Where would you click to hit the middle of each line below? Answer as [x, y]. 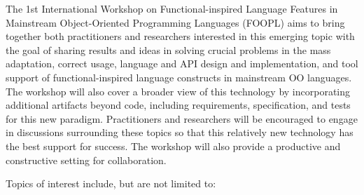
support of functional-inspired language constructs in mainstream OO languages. [179, 77]
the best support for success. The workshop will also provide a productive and [173, 146]
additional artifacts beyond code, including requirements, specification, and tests [178, 105]
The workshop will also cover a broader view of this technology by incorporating [178, 91]
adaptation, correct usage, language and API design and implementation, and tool [182, 63]
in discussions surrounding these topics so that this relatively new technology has [180, 132]
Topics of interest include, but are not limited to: [111, 183]
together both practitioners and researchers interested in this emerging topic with [180, 36]
